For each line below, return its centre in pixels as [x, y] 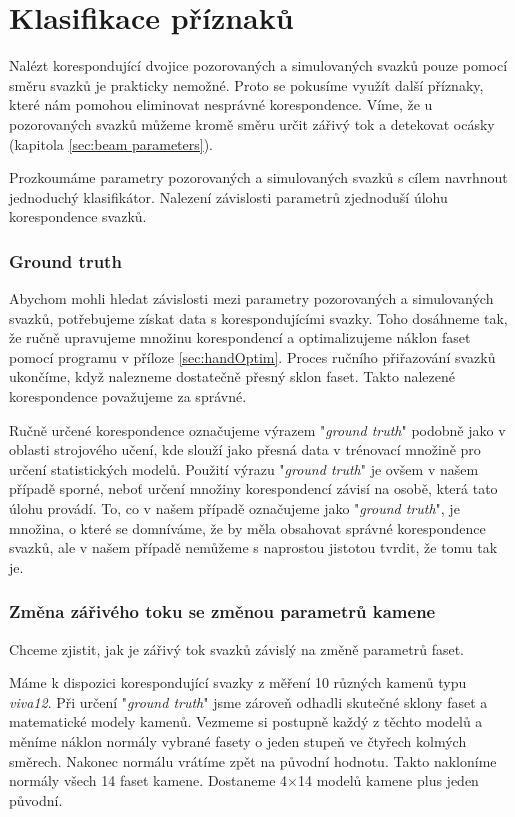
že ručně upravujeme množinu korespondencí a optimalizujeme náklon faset [240, 337]
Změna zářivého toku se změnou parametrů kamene [222, 611]
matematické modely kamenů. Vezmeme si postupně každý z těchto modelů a [246, 721]
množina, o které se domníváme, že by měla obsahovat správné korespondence [247, 527]
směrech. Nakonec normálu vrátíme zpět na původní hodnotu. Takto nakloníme [253, 760]
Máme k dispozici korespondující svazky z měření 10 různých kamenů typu [238, 682]
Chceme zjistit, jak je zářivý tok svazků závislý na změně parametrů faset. [236, 648]
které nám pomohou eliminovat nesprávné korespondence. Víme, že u [221, 104]
